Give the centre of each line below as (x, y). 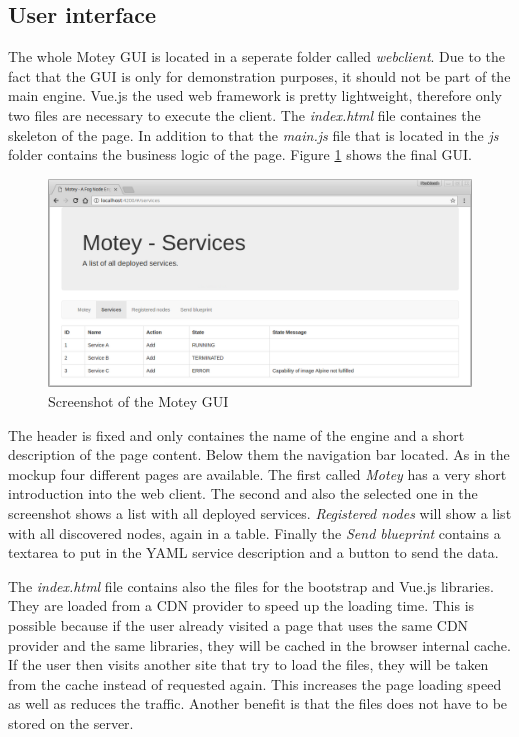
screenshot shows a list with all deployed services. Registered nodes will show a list (260, 513)
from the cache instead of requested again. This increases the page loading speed (255, 683)
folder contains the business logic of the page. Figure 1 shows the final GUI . (240, 154)
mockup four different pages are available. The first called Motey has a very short (257, 473)
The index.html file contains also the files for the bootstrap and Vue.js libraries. (251, 585)
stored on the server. (71, 722)
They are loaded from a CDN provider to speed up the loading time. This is (241, 605)
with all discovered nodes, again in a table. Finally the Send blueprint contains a (254, 532)
